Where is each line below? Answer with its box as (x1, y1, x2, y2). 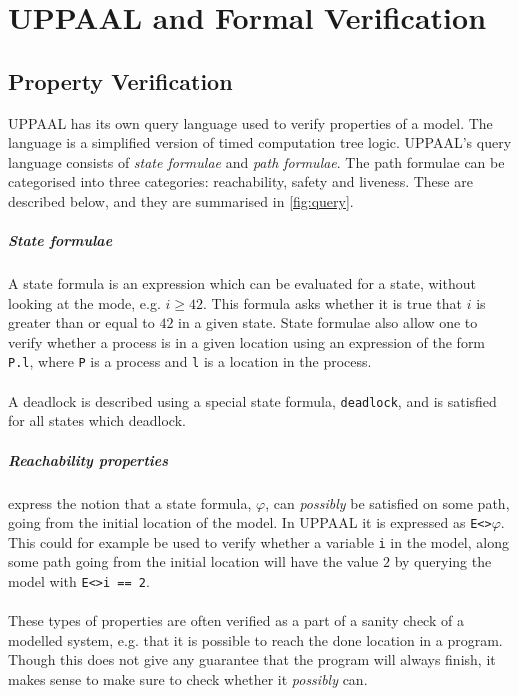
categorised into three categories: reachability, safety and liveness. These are (8, 171, 473, 192)
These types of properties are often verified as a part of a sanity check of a (8, 610, 464, 631)
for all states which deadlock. (8, 410, 186, 431)
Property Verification (8, 65, 233, 96)
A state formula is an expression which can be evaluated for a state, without (8, 273, 476, 294)
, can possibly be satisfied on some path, (265, 492, 510, 513)
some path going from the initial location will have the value (8, 551, 379, 572)
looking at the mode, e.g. (8, 292, 161, 313)
